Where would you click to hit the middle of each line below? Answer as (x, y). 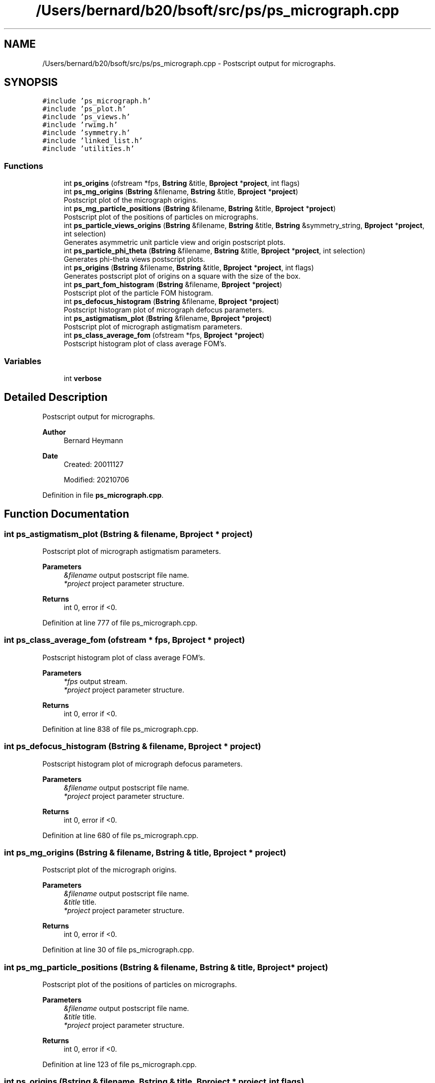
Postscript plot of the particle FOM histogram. (139, 293)
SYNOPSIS (31, 82)
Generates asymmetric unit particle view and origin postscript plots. (175, 242)
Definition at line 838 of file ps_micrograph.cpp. (120, 729)
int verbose (83, 378)
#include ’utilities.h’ (88, 149)
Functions (24, 166)
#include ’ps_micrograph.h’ (97, 101)
